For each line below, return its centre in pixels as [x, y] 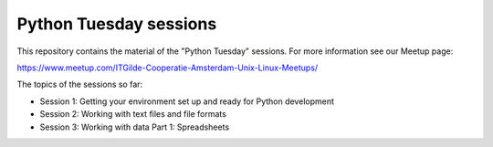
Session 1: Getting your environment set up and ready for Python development [187, 101]
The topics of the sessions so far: [80, 84]
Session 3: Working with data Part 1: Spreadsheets [135, 127]
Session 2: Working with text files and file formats [133, 114]
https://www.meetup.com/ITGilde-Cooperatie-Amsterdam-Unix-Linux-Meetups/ [168, 68]
